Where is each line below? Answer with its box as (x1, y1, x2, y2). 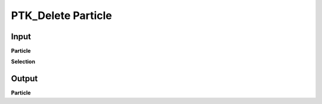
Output (11, 74, 38, 84)
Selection (11, 58, 36, 65)
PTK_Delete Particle (11, 9, 113, 22)
